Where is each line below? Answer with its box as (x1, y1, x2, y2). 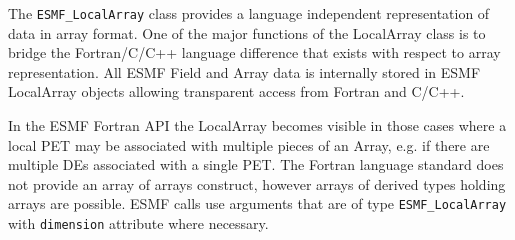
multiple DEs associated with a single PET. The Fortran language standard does (8, 154, 504, 175)
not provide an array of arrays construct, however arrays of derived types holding (8, 173, 506, 194)
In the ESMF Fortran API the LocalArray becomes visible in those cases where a (8, 115, 507, 136)
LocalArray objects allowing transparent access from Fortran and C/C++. (8, 81, 465, 102)
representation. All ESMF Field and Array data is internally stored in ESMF (8, 61, 481, 82)
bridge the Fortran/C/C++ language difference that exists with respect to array (8, 42, 501, 63)
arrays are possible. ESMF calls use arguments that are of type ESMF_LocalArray (8, 193, 507, 214)
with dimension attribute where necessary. (8, 213, 269, 234)
